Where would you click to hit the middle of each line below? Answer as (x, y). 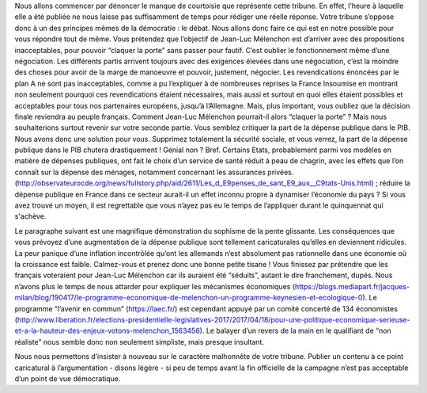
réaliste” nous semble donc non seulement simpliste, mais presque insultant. (140, 341)
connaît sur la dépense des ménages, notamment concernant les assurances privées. (154, 172)
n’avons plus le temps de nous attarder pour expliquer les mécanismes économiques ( (155, 286)
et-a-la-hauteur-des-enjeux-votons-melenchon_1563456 (108, 331)
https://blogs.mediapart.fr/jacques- (352, 286)
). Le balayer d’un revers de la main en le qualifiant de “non (295, 331)
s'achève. (30, 216)
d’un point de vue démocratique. (68, 378)
